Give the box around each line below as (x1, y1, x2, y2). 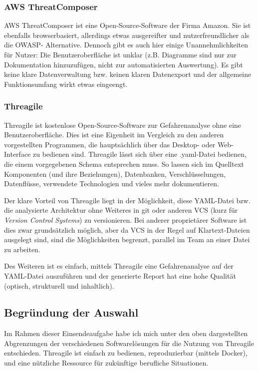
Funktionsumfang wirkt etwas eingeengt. (4, 78, 128, 89)
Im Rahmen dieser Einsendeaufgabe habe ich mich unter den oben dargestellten (4, 328, 248, 339)
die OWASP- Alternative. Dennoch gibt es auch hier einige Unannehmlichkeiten (4, 39, 249, 50)
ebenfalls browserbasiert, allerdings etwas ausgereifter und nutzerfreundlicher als (4, 29, 250, 40)
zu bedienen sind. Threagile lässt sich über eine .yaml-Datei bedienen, (32, 149, 247, 159)
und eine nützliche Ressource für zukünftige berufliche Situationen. (4, 358, 209, 368)
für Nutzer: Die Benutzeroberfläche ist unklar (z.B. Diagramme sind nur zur (4, 49, 237, 59)
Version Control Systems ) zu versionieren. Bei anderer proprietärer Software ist (4, 214, 247, 225)
